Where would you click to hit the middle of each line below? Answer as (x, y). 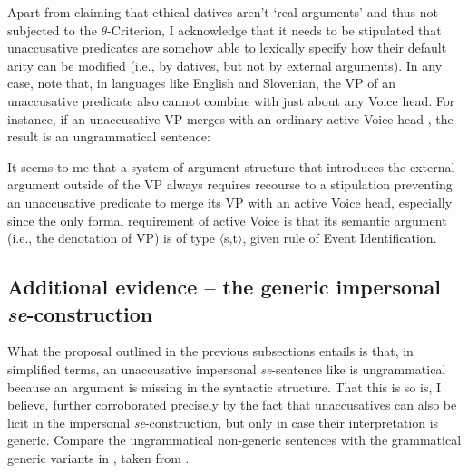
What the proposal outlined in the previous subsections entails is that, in (210, 351)
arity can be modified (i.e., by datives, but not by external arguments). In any (225, 65)
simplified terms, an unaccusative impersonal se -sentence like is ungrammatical (227, 368)
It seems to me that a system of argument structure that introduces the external (231, 166)
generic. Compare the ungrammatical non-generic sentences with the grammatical (234, 440)
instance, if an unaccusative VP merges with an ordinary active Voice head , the (230, 118)
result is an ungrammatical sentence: (109, 136)
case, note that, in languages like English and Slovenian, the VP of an (202, 83)
